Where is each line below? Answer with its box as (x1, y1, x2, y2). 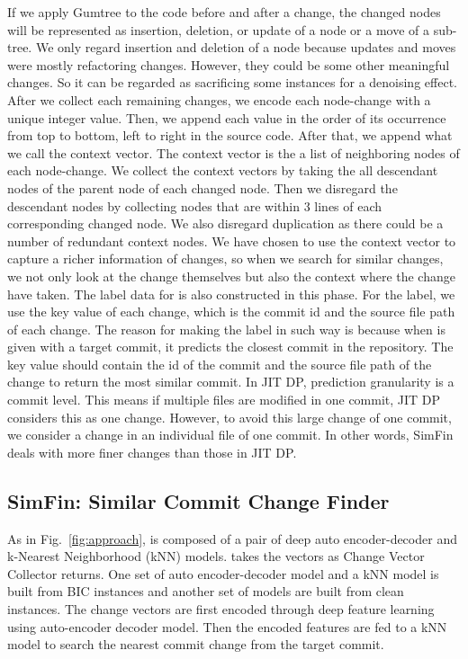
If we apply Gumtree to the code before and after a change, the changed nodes (7, 3, 441, 21)
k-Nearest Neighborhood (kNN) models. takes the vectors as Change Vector (7, 547, 425, 565)
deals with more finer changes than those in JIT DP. (7, 442, 297, 461)
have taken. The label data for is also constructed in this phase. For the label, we (7, 284, 455, 303)
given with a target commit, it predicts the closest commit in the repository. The (7, 337, 454, 356)
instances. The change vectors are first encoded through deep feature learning (7, 600, 435, 619)
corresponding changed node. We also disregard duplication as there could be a (7, 214, 444, 233)
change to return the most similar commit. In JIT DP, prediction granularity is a (7, 372, 454, 391)
